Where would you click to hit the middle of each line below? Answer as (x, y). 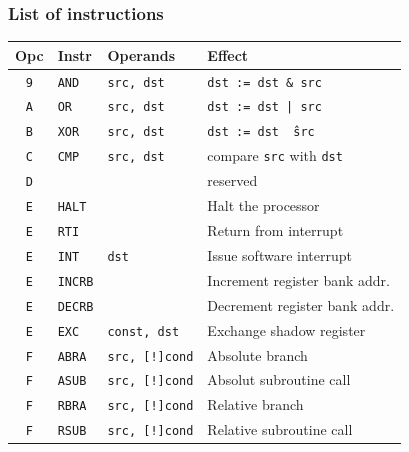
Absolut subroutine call (279, 379)
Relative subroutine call (280, 429)
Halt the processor (263, 205)
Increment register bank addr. (298, 279)
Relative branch (255, 404)
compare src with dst (275, 155)
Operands (141, 54)
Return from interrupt (275, 230)
